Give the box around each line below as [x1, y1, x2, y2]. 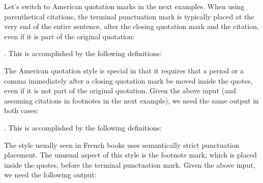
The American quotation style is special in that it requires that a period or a [4, 65, 244, 75]
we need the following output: [4, 169, 97, 180]
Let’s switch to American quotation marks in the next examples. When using [4, 1, 245, 11]
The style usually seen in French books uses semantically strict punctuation [4, 139, 240, 150]
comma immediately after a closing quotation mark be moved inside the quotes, [4, 75, 253, 86]
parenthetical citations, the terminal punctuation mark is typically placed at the [4, 11, 254, 21]
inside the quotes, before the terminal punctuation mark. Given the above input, [4, 159, 255, 170]
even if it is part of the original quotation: [4, 31, 135, 41]
